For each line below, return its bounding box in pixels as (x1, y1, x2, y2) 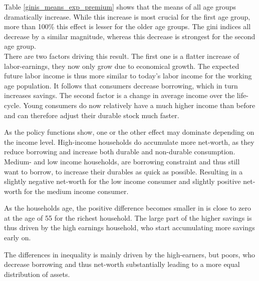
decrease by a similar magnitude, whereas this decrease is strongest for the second (4, 31, 255, 41)
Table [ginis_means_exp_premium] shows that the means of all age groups (4, 2, 236, 12)
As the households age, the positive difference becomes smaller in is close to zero (4, 203, 251, 213)
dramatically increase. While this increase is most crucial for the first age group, (4, 11, 250, 22)
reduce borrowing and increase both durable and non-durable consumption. (4, 146, 235, 157)
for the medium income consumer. (24, 185, 129, 196)
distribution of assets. (4, 268, 70, 279)
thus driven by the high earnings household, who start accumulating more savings (4, 222, 255, 233)
